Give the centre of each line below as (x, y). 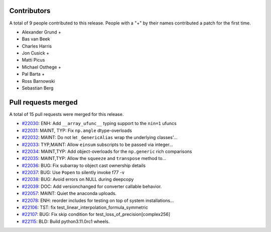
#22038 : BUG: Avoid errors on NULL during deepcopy (78, 179)
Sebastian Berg (38, 88)
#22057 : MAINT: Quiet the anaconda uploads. (69, 193)
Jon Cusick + (36, 53)
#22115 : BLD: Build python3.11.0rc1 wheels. (66, 221)
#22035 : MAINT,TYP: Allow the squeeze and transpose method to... (94, 158)
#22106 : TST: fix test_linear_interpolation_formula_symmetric (85, 207)
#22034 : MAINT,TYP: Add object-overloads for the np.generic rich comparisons (107, 151)
